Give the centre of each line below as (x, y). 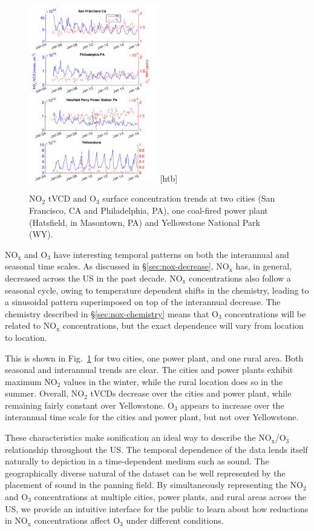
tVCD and (67, 198)
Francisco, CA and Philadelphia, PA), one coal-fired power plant (149, 210)
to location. (26, 337)
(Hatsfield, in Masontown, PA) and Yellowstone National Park (145, 222)
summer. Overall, (37, 393)
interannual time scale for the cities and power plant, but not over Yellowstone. (152, 417)
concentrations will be (265, 313)
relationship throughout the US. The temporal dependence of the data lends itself (156, 449)
